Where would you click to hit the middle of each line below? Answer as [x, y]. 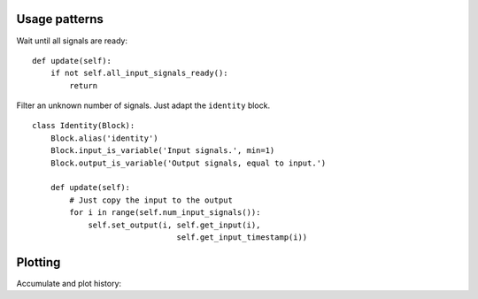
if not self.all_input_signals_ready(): [139, 73]
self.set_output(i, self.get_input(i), [174, 225]
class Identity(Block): [84, 126]
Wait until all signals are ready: [72, 41]
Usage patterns [60, 19]
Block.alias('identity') [104, 138]
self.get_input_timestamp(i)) [242, 237]
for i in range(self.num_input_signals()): [165, 213]
